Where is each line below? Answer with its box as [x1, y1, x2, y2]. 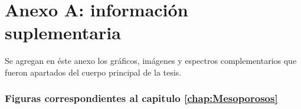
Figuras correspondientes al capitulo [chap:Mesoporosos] [5, 91, 278, 105]
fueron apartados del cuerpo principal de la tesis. [5, 66, 182, 78]
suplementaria [5, 21, 121, 45]
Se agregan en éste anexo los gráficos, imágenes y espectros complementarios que [5, 54, 297, 67]
